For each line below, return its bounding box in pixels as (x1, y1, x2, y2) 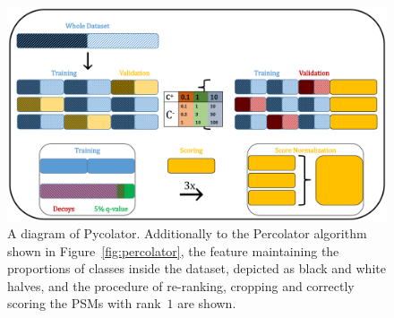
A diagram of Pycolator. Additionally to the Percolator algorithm (7, 224, 367, 243)
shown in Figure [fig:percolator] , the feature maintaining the (7, 241, 339, 260)
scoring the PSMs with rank (7, 294, 161, 313)
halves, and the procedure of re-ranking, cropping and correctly (7, 276, 355, 295)
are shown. (177, 294, 236, 313)
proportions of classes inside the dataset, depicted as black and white (7, 259, 386, 278)
